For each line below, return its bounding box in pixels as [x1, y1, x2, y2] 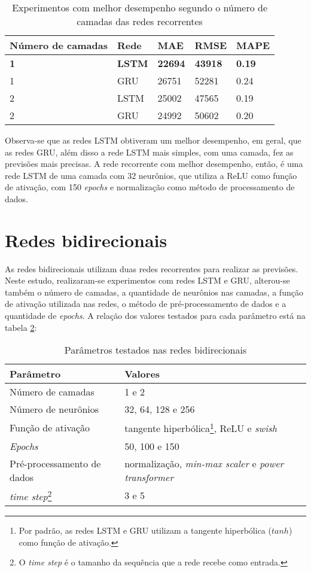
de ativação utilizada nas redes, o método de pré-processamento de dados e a [5, 297, 286, 310]
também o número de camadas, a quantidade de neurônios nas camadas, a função [5, 285, 303, 298]
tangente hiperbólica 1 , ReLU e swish [124, 419, 277, 436]
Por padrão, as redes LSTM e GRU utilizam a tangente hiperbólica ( [19, 524, 272, 536]
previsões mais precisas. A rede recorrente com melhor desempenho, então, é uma [5, 157, 303, 170]
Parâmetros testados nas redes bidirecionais [64, 343, 247, 357]
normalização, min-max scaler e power [124, 456, 284, 470]
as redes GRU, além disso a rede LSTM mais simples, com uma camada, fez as [5, 145, 294, 158]
